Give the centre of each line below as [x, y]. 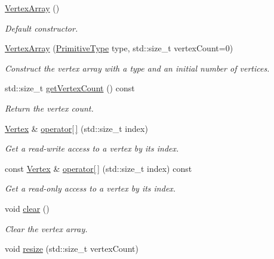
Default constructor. [41, 28]
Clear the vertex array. [46, 228]
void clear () [27, 208]
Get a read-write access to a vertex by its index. [92, 148]
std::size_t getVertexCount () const [70, 88]
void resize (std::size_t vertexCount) [72, 249]
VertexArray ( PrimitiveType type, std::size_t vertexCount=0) [119, 48]
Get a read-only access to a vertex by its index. [90, 188]
